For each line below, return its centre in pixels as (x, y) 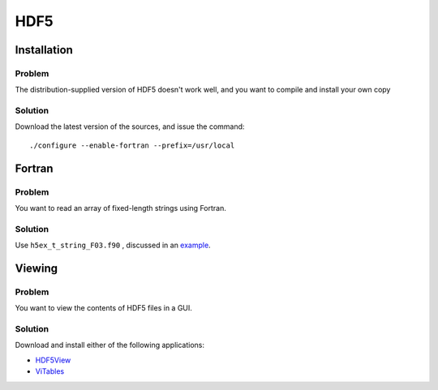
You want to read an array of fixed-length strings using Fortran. (120, 208)
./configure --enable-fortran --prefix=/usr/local (132, 145)
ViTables (50, 371)
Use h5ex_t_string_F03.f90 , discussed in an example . (113, 245)
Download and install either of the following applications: (110, 345)
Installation (44, 50)
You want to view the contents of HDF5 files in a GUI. (103, 308)
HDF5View (53, 360)
